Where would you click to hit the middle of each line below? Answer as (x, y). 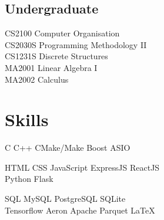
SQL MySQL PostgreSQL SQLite (65, 199)
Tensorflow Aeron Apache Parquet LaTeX (80, 210)
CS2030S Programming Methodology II (76, 44)
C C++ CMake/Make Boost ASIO (68, 148)
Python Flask (29, 179)
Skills (27, 119)
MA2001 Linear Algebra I (51, 67)
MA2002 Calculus (37, 79)
